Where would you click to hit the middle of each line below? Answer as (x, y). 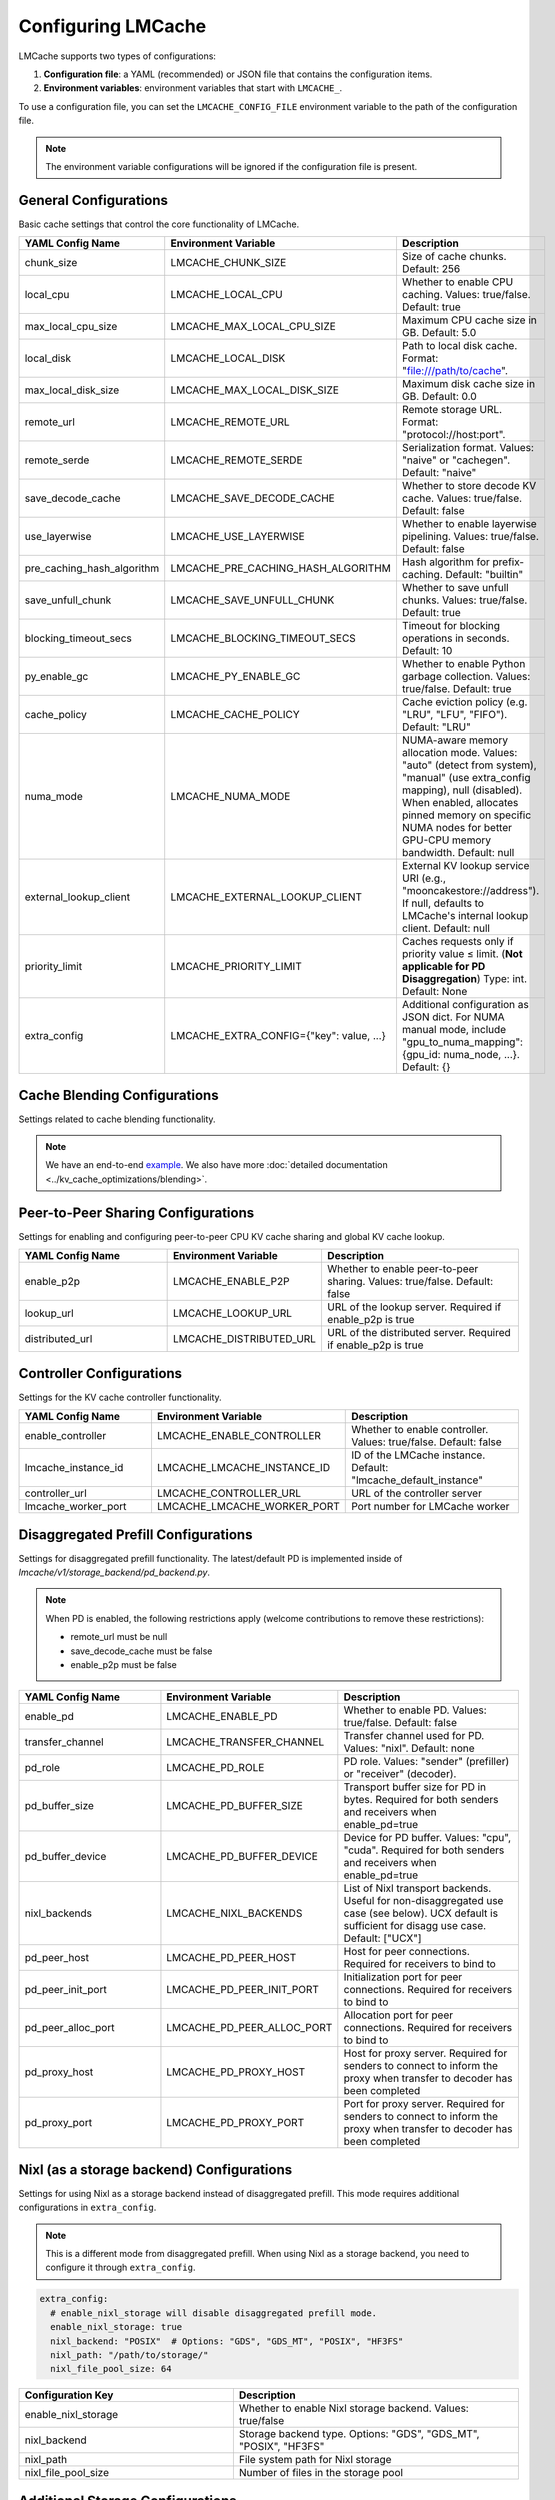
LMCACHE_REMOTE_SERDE (237, 460)
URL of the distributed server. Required (419, 1333)
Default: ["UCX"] (382, 1938)
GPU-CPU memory (446, 840)
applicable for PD (443, 967)
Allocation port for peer (398, 2015)
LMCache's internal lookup (465, 916)
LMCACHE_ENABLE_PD (222, 1717)
